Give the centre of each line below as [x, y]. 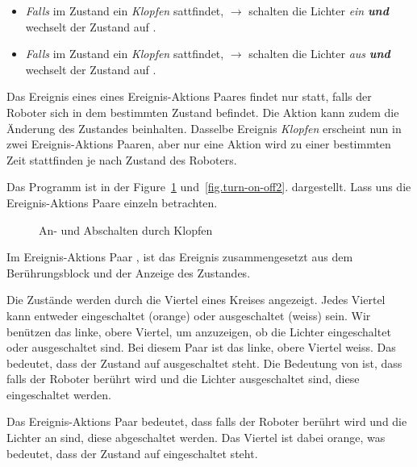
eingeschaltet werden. [59, 394]
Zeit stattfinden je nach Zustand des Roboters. [122, 159]
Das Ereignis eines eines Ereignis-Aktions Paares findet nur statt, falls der [189, 96]
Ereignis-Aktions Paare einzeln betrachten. [112, 202]
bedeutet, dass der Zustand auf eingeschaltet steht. [132, 453]
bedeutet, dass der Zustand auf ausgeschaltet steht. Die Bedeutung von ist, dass [204, 363]
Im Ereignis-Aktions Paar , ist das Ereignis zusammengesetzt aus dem [180, 257]
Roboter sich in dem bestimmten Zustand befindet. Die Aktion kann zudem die [203, 112]
